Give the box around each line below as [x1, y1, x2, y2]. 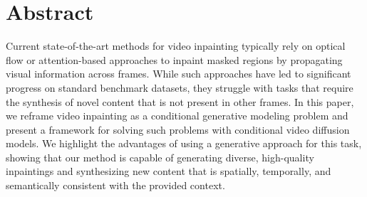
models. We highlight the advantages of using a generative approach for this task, [6, 136, 362, 151]
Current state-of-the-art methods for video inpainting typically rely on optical [6, 38, 346, 53]
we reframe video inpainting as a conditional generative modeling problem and [6, 108, 348, 123]
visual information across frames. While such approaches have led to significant [6, 66, 351, 81]
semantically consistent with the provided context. [6, 178, 225, 193]
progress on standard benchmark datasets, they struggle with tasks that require [6, 80, 353, 95]
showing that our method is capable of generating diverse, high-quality [6, 149, 314, 164]
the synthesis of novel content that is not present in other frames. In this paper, [6, 94, 354, 109]
